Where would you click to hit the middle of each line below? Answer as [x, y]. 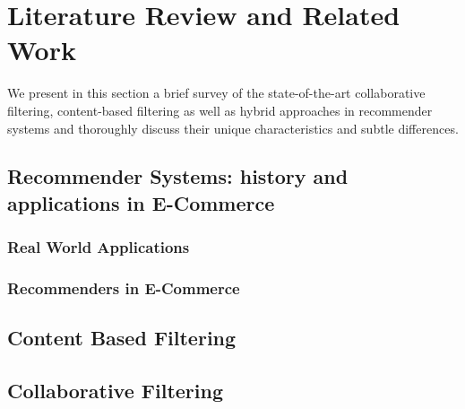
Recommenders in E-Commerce [124, 288]
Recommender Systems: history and [178, 176]
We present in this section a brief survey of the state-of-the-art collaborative [216, 93]
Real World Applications [99, 247]
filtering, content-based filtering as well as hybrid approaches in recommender [220, 110]
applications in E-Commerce [141, 202]
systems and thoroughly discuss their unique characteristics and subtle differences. [233, 128]
